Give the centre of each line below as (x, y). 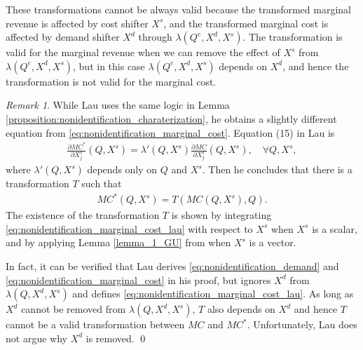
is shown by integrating (221, 215)
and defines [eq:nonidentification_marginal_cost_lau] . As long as (213, 294)
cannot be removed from (74, 309)
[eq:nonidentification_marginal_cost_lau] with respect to (129, 228)
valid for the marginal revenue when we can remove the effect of (143, 52)
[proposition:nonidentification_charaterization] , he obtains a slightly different (171, 118)
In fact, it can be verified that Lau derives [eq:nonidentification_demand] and (172, 266)
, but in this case (109, 66)
